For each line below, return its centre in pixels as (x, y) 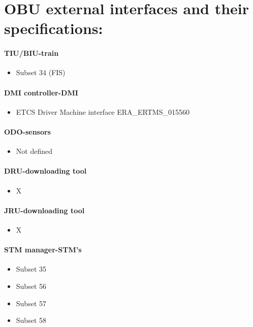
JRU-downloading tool (44, 210)
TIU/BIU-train (31, 53)
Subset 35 (31, 269)
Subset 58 (31, 320)
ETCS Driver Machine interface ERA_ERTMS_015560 (103, 111)
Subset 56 (31, 286)
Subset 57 (31, 303)
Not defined (34, 151)
